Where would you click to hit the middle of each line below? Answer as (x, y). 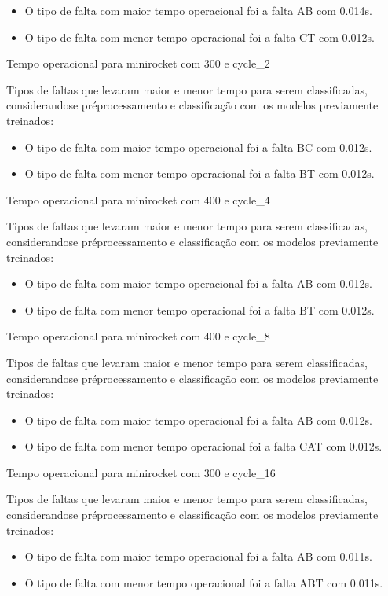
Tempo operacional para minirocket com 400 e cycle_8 (138, 336)
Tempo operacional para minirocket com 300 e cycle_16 (141, 472)
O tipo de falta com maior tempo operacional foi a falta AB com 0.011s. (198, 556)
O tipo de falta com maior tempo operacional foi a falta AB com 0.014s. (198, 10)
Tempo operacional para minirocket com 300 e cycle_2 (138, 63)
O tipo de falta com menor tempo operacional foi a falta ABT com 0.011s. (204, 582)
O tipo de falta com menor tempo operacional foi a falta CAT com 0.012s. (203, 446)
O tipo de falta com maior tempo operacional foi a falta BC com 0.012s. (198, 147)
